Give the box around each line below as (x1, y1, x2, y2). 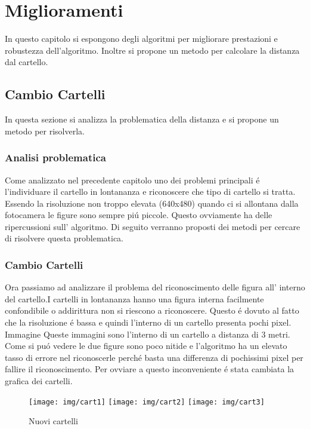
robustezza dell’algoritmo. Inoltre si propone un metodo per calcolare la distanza (5, 44, 300, 56)
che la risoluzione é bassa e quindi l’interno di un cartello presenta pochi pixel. (5, 316, 292, 329)
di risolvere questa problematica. (5, 232, 123, 244)
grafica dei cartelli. (5, 375, 73, 387)
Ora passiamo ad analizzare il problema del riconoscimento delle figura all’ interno (5, 281, 305, 293)
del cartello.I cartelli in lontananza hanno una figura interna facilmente (5, 292, 264, 305)
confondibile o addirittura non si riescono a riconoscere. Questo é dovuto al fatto (5, 304, 299, 317)
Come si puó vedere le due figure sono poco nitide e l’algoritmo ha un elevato (5, 339, 287, 352)
